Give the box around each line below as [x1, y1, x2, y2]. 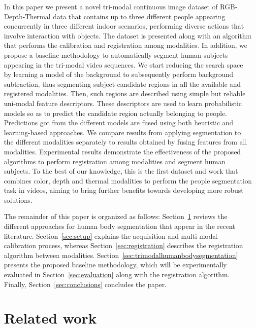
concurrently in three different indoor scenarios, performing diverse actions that [4, 21, 244, 31]
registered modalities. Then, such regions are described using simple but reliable [4, 88, 246, 99]
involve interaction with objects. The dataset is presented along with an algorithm [4, 30, 252, 40]
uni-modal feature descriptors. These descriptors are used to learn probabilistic [4, 98, 242, 108]
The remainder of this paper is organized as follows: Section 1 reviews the [4, 211, 227, 221]
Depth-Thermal [4, 11, 51, 21]
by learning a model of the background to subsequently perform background [4, 69, 233, 79]
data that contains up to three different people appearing [53, 11, 225, 21]
